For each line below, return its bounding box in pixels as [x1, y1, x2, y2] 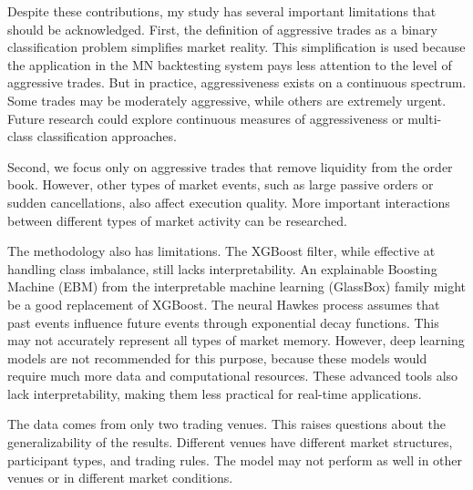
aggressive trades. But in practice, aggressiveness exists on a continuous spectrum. [7, 73, 467, 92]
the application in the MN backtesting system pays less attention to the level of [7, 55, 452, 74]
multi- [407, 108, 442, 128]
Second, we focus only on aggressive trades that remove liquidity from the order [7, 157, 453, 176]
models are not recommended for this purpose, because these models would [7, 348, 427, 367]
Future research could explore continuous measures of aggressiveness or [7, 108, 404, 128]
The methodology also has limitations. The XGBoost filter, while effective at [7, 241, 436, 260]
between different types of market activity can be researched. [7, 210, 347, 230]
